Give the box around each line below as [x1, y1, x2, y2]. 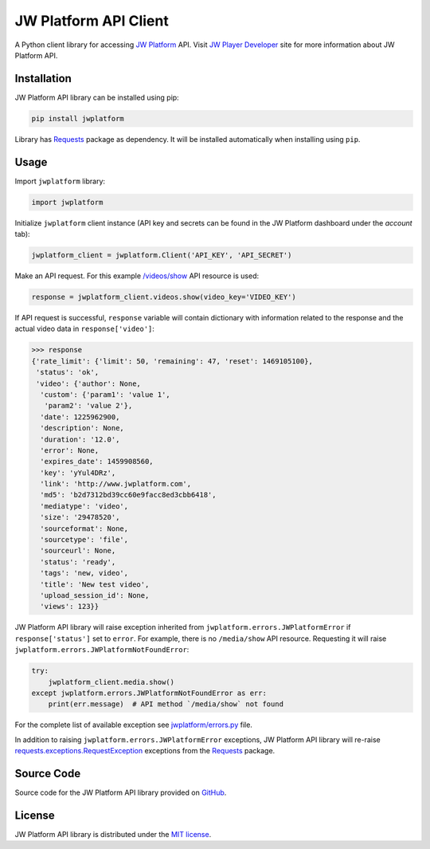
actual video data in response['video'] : [14, 324, 155, 334]
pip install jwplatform [31, 114, 125, 123]
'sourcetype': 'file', [40, 535, 129, 544]
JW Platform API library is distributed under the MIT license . [14, 829, 212, 839]
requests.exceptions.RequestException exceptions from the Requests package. [14, 746, 276, 756]
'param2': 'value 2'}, [44, 401, 133, 411]
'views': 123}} [40, 602, 100, 611]
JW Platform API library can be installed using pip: [14, 92, 179, 102]
